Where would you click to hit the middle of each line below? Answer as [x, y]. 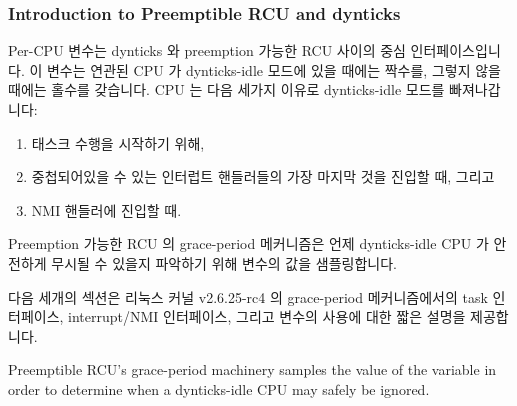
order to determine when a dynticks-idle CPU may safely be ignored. [219, 388]
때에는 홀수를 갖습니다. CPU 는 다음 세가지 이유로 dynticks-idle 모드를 [226, 89]
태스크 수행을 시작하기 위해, [118, 142]
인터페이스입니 [455, 50]
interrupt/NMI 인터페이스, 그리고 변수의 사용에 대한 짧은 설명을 [267, 316]
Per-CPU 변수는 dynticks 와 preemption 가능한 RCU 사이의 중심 [207, 50]
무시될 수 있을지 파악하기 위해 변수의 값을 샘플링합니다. [224, 262]
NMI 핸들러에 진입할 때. [106, 209]
